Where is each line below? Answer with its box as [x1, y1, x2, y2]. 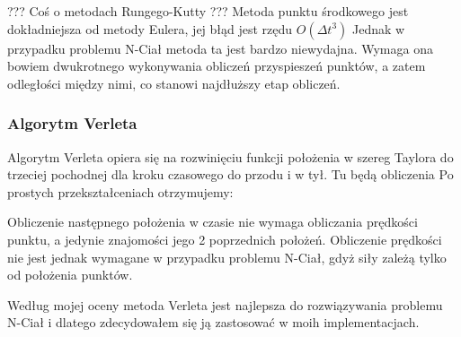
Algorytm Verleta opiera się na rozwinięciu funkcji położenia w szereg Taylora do [7, 147, 454, 166]
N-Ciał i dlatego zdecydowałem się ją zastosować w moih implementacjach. [7, 313, 420, 332]
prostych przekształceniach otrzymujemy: [7, 182, 234, 201]
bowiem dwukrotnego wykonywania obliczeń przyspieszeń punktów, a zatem [7, 56, 426, 75]
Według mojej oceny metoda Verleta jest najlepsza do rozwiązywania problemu [7, 295, 443, 314]
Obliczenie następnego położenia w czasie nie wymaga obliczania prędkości [7, 212, 418, 231]
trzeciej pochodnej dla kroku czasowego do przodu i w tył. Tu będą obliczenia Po [7, 165, 454, 184]
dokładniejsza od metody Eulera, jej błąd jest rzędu [7, 19, 293, 38]
